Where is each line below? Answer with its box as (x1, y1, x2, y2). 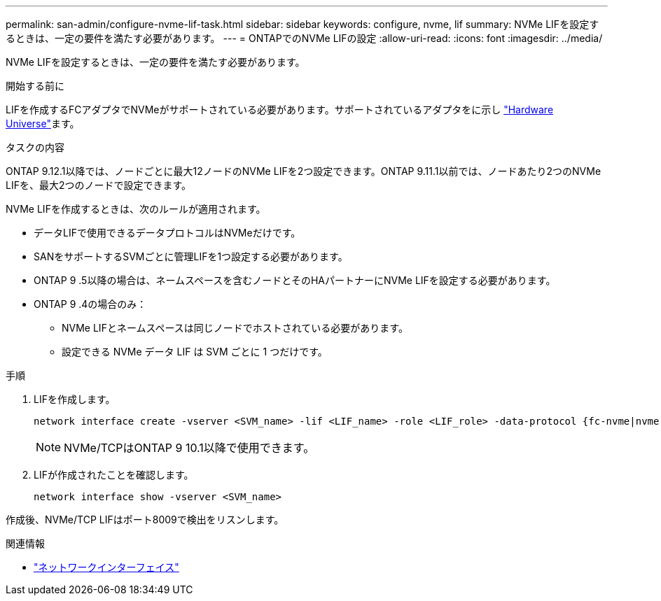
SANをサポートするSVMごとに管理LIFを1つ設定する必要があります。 (34, 250, 348, 262)
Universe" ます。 (6, 118, 80, 129)
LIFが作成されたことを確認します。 (34, 469, 194, 481)
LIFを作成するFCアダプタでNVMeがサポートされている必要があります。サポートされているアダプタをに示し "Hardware (6, 104, 554, 115)
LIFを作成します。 (34, 393, 116, 405)
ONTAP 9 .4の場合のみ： (34, 298, 147, 310)
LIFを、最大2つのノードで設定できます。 (6, 179, 192, 191)
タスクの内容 (6, 141, 64, 153)
